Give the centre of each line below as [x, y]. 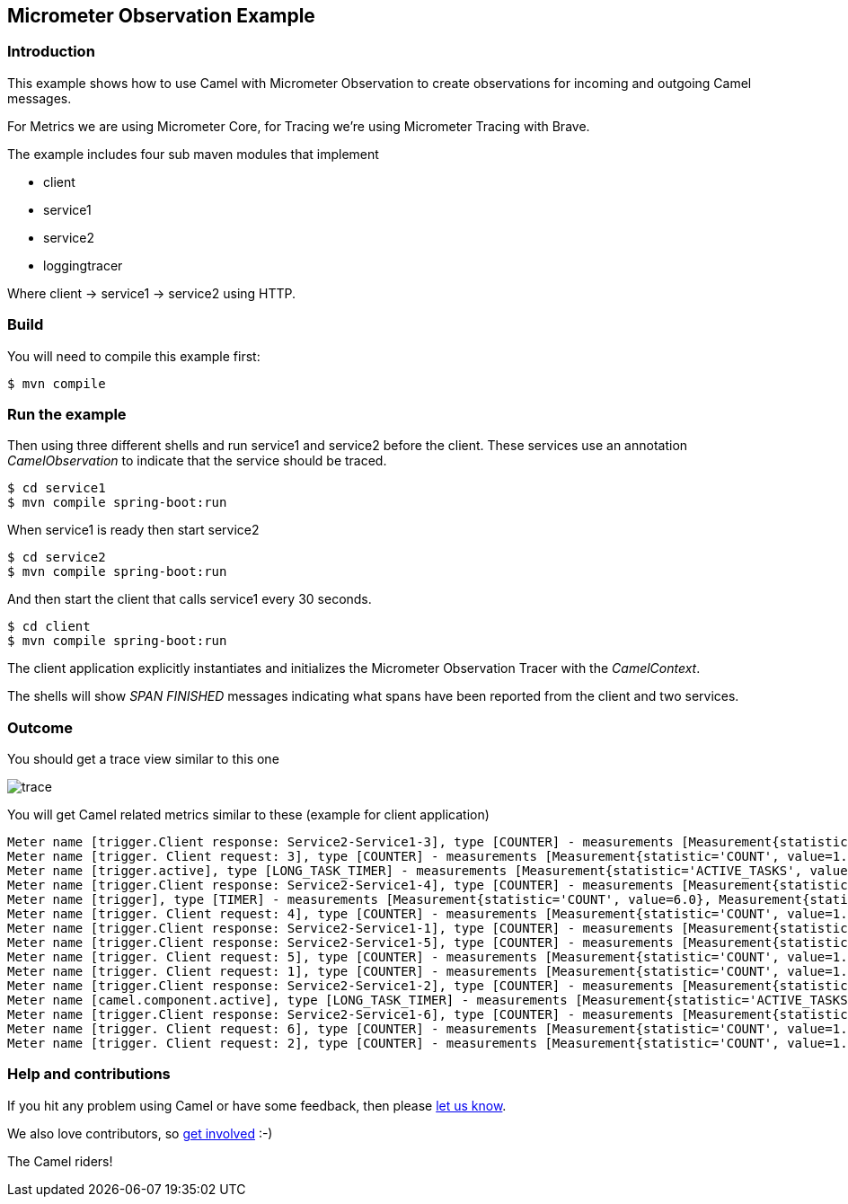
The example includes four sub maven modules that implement [193, 154]
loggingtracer [83, 265]
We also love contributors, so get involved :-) [140, 1133]
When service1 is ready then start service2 [133, 530]
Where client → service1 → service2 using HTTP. [152, 293]
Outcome [40, 727]
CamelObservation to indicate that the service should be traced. [197, 461]
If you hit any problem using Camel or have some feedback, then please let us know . [257, 1105]
